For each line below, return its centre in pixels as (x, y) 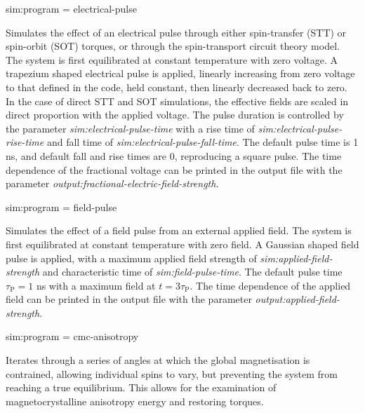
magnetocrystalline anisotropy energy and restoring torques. (135, 401)
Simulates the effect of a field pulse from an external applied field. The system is (179, 230)
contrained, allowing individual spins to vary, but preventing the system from (172, 373)
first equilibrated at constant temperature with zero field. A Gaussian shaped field (182, 244)
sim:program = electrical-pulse (71, 8)
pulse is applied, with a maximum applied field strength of (131, 258)
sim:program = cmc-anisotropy (72, 336)
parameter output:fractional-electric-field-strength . (112, 183)
